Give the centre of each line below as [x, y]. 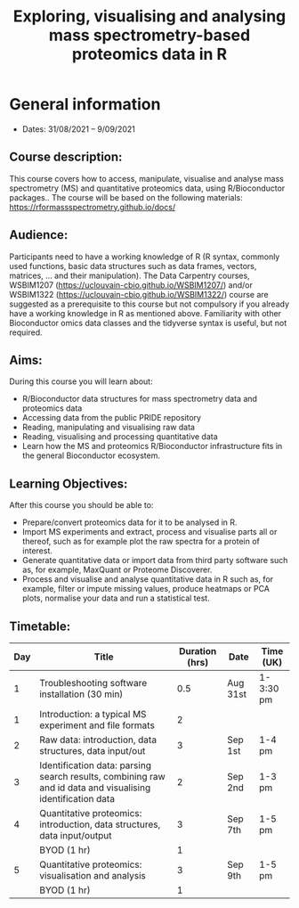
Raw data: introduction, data [98, 740]
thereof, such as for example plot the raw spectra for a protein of [141, 542]
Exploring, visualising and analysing [149, 16]
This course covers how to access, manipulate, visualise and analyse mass [147, 178]
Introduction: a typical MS [93, 714]
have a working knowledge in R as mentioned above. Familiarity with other [145, 313]
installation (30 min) [81, 694]
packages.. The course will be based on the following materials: [126, 197]
